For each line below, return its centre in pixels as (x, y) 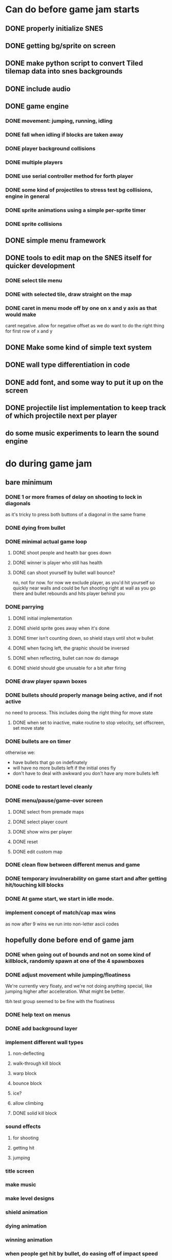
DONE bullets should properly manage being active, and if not (84, 695)
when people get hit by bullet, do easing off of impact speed (82, 1254)
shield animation (26, 1212)
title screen (20, 1171)
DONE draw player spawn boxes (46, 681)
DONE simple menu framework (56, 240)
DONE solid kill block (35, 1113)
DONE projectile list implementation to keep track (86, 408)
